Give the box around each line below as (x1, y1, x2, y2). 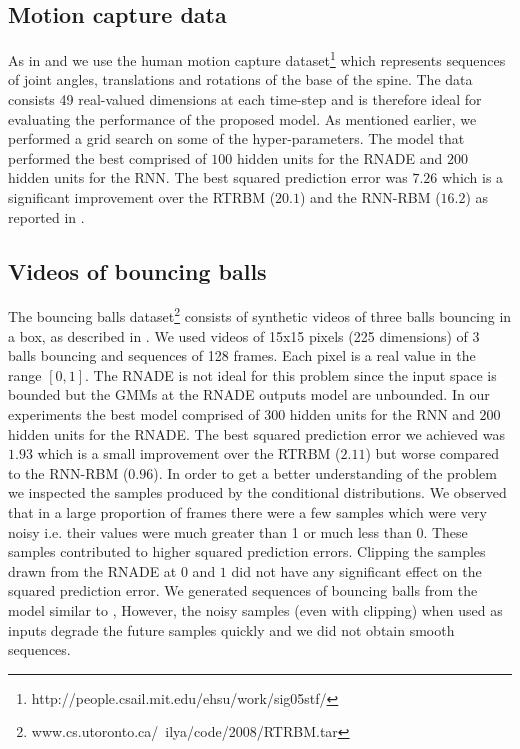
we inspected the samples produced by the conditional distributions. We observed (8, 482, 507, 503)
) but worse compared (365, 443, 499, 464)
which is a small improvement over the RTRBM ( (37, 443, 341, 464)
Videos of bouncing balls (8, 255, 267, 286)
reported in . (8, 206, 85, 227)
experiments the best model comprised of (8, 404, 260, 425)
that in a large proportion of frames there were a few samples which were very (8, 502, 487, 522)
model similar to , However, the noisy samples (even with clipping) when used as (8, 599, 503, 620)
